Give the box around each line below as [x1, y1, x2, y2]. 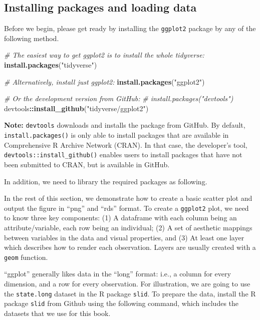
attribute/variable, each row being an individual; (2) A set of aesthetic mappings [4, 222, 252, 233]
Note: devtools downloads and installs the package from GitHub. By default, [4, 120, 245, 130]
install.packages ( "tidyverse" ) [4, 60, 97, 70]
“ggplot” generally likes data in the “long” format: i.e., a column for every [4, 268, 231, 279]
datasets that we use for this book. [4, 307, 111, 318]
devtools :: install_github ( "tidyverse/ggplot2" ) [4, 103, 149, 113]
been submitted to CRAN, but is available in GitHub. [4, 159, 170, 169]
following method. [4, 33, 59, 43]
